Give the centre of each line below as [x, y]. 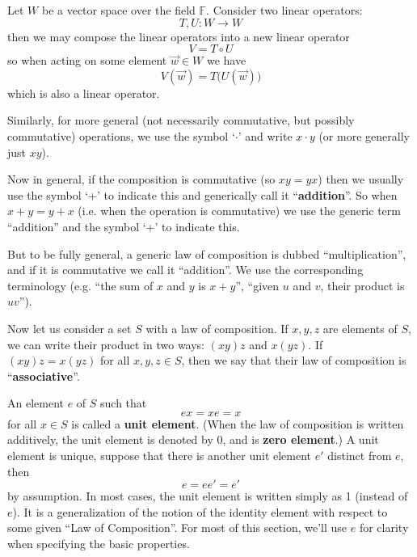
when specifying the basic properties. [99, 544]
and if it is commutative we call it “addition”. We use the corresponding [185, 270]
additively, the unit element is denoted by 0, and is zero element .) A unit [193, 439]
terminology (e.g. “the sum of [80, 285]
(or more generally [364, 135]
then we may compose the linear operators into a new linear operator [179, 36]
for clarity [384, 527]
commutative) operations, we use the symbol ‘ [121, 135]
